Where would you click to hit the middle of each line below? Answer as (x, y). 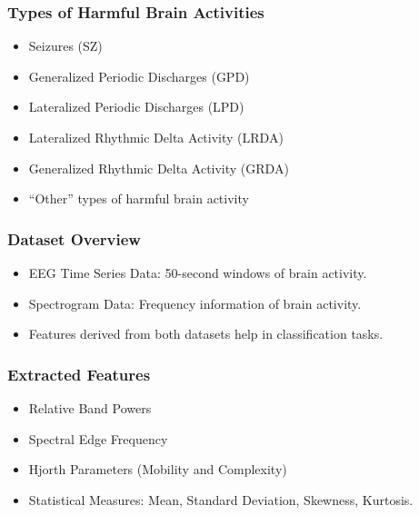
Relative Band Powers (90, 408)
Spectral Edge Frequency (98, 438)
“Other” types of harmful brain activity (139, 198)
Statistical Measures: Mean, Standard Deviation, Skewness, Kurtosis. (221, 499)
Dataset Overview (74, 238)
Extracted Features (79, 374)
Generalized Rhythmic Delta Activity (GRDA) (159, 168)
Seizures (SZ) (65, 46)
